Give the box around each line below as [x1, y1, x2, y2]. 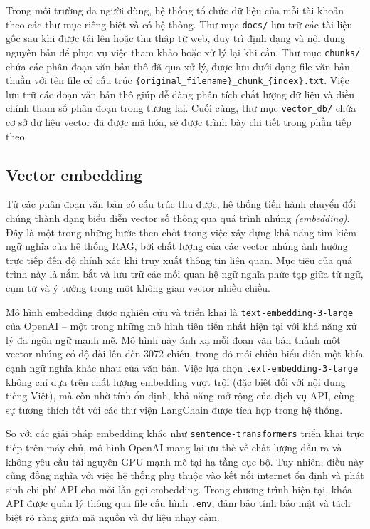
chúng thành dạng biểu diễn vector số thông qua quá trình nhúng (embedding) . [6, 210, 350, 225]
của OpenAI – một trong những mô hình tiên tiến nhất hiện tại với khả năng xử [6, 318, 357, 333]
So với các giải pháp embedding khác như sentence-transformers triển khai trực [6, 426, 364, 441]
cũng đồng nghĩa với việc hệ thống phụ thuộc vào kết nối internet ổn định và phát [6, 468, 364, 483]
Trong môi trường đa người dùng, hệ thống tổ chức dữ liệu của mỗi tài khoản [6, 3, 344, 17]
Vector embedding [6, 163, 143, 185]
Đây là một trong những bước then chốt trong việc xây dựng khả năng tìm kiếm [6, 224, 357, 239]
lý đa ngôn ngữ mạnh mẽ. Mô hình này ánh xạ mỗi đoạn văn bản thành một [6, 332, 341, 347]
